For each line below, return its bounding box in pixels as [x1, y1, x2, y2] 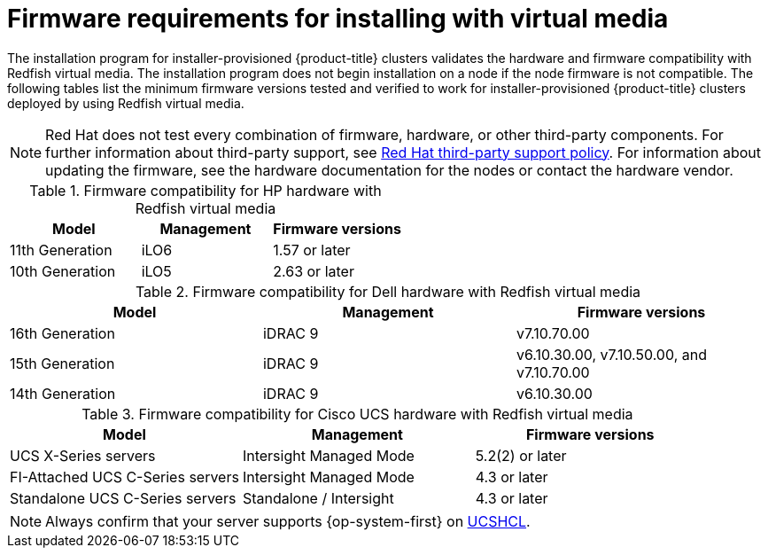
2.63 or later [273, 262, 354, 280]
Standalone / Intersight [242, 489, 394, 507]
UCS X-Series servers [10, 446, 156, 465]
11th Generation [10, 240, 112, 259]
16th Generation [10, 324, 115, 342]
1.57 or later [273, 240, 351, 259]
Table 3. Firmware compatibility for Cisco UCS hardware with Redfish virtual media [81, 404, 633, 423]
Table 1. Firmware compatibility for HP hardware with [29, 181, 382, 199]
